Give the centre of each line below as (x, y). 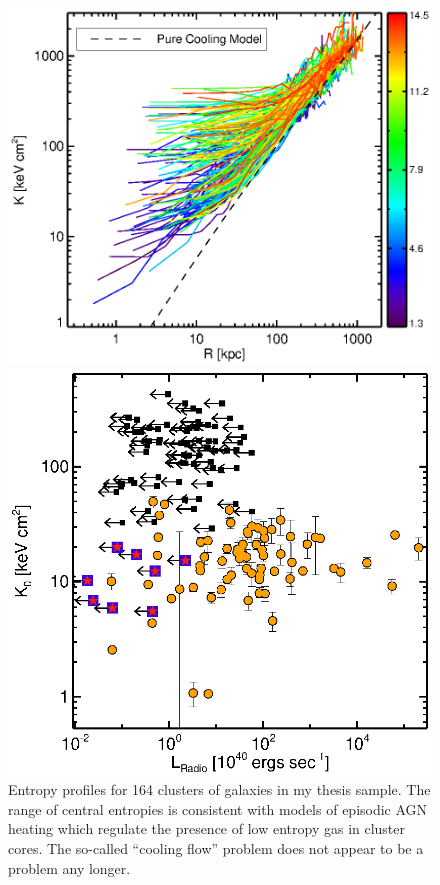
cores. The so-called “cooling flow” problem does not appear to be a (216, 848)
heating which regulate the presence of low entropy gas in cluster (207, 828)
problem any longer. (69, 867)
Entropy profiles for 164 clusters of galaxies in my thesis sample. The (219, 789)
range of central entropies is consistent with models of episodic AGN (218, 808)
